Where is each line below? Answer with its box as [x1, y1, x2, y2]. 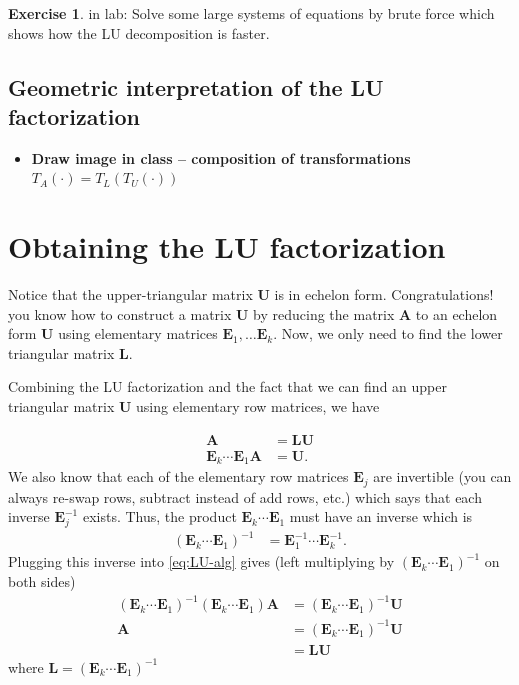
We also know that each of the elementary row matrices [8, 466, 349, 487]
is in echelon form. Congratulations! [274, 284, 494, 305]
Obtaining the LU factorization [8, 226, 446, 267]
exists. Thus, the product [82, 506, 237, 527]
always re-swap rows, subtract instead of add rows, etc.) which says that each [8, 486, 482, 507]
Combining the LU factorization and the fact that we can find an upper [8, 376, 447, 397]
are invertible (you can [373, 466, 512, 487]
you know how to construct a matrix [8, 303, 232, 324]
